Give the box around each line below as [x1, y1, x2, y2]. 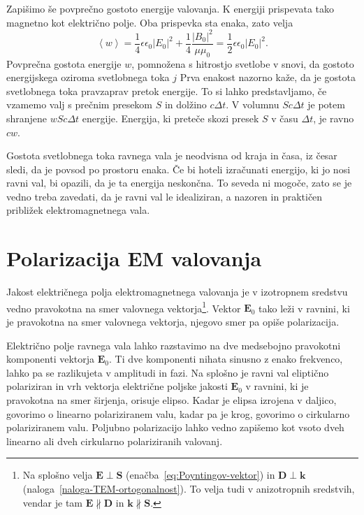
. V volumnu [226, 97, 279, 112]
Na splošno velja [22, 467, 93, 482]
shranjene [6, 110, 48, 125]
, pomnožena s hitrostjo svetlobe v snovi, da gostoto [131, 56, 354, 71]
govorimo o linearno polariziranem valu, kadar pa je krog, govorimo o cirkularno [6, 406, 350, 421]
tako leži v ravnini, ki [259, 300, 350, 315]
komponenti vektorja [6, 351, 95, 366]
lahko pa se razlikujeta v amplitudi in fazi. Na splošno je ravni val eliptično [6, 365, 329, 379]
